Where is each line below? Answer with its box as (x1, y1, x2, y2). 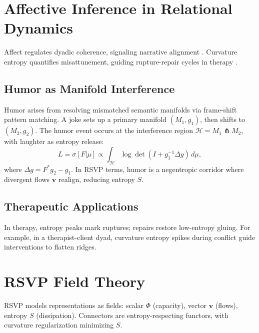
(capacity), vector (152, 300, 207, 310)
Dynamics (4, 17, 73, 38)
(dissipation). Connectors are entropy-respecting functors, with (36, 309, 228, 320)
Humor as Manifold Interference (4, 80, 175, 96)
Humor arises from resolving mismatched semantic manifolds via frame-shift (4, 104, 237, 114)
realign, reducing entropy (58, 174, 135, 184)
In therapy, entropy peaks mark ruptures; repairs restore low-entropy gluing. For (4, 222, 250, 232)
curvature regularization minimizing (4, 319, 114, 330)
